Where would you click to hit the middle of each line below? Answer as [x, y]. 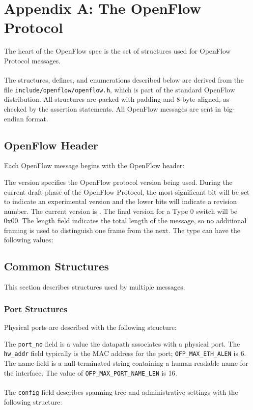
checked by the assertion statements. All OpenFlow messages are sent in [112, 108]
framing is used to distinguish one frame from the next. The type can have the [122, 230]
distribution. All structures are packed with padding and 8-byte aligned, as [117, 99]
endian [14, 118]
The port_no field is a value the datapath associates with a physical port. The [122, 343]
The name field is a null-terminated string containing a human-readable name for [126, 363]
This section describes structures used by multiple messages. [95, 287]
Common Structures [56, 266]
